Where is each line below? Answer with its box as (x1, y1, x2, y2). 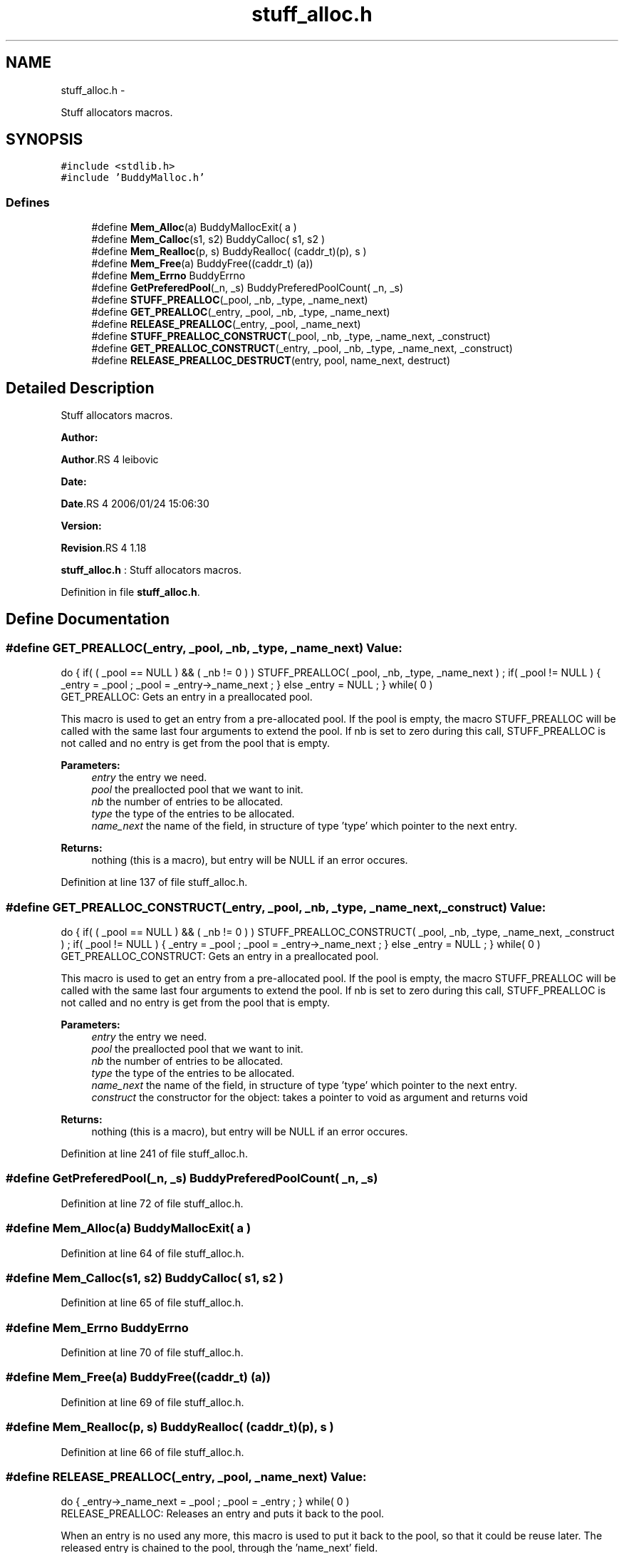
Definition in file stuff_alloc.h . (61, 586, 200, 599)
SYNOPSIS (6, 130, 83, 149)
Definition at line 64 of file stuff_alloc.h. (61, 1247, 244, 1259)
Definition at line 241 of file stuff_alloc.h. (61, 1147, 248, 1160)
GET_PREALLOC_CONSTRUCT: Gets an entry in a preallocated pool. (61, 950, 379, 962)
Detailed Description (6, 378, 155, 397)
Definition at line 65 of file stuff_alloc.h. (61, 1296, 244, 1309)
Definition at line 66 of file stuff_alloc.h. (61, 1445, 244, 1458)
